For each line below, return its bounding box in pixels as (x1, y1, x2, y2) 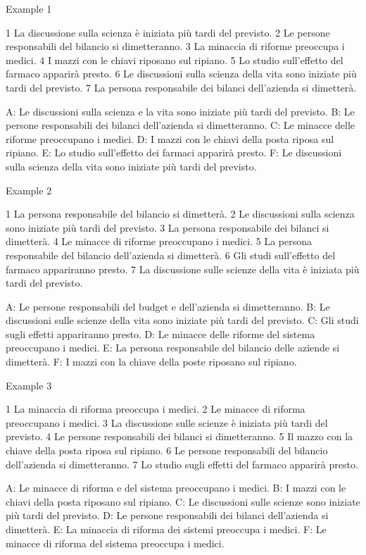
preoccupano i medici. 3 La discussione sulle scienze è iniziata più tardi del (6, 415, 328, 430)
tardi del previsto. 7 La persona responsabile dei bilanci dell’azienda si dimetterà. (6, 80, 357, 94)
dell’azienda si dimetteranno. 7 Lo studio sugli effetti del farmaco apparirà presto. (6, 456, 358, 471)
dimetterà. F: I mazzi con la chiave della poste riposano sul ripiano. (6, 354, 297, 369)
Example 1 (6, 1, 52, 15)
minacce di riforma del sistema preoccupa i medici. (6, 535, 225, 550)
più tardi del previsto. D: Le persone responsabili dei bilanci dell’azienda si (6, 508, 329, 523)
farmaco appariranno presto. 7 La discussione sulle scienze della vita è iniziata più (6, 261, 360, 276)
